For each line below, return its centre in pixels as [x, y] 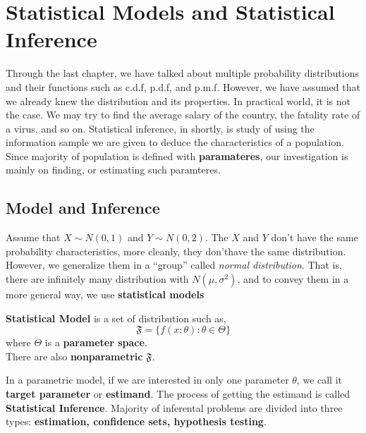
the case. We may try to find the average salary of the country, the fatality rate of [183, 115]
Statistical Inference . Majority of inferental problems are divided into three [174, 407]
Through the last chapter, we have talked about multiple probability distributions [182, 73]
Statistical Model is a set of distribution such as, [116, 318]
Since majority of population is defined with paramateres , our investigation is [177, 155]
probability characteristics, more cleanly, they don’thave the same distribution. [176, 251]
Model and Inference [83, 208]
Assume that [33, 237]
